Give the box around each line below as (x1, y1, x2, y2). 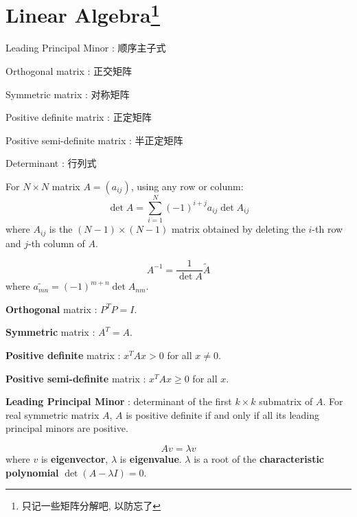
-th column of (28, 235, 85, 250)
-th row (312, 222, 343, 236)
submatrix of (259, 394, 313, 409)
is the (49, 222, 73, 236)
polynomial (5, 465, 59, 479)
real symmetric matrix (5, 407, 100, 422)
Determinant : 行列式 (5, 156, 97, 170)
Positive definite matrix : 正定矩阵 (5, 110, 152, 124)
